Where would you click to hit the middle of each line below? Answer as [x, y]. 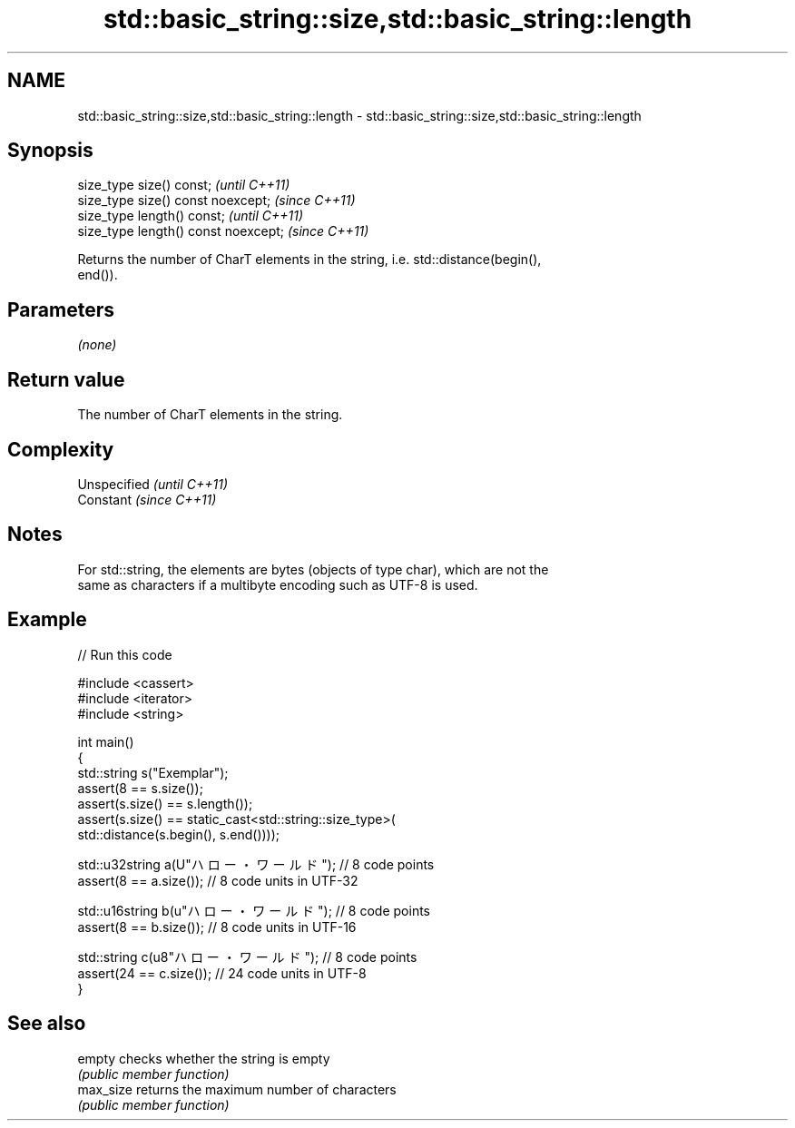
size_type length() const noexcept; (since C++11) [223, 231]
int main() [106, 741]
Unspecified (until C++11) [153, 484]
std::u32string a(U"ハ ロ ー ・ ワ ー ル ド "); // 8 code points [256, 864]
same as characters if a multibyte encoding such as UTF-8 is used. [278, 584]
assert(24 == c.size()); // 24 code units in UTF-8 [222, 973]
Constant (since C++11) [147, 499]
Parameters [61, 309]
